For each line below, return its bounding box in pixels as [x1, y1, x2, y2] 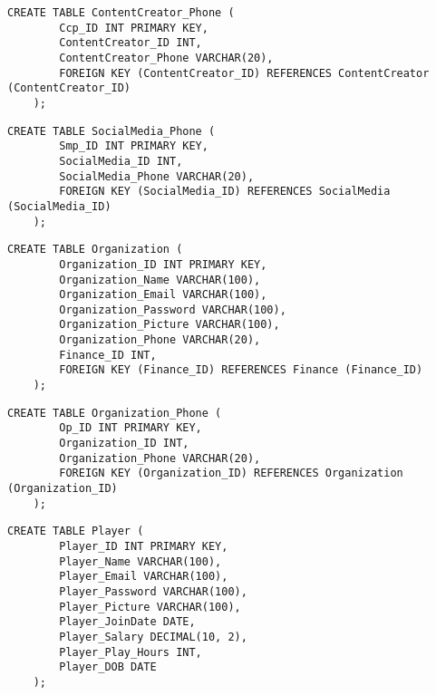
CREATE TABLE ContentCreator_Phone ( [7, 6, 235, 19]
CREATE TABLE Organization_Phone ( [7, 406, 222, 420]
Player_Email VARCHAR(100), [59, 570, 228, 584]
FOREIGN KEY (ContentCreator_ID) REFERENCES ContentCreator [59, 66, 430, 80]
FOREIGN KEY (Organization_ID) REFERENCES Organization [59, 467, 403, 480]
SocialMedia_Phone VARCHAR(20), [59, 169, 255, 183]
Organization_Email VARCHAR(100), [59, 288, 267, 302]
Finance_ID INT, [59, 348, 157, 362]
